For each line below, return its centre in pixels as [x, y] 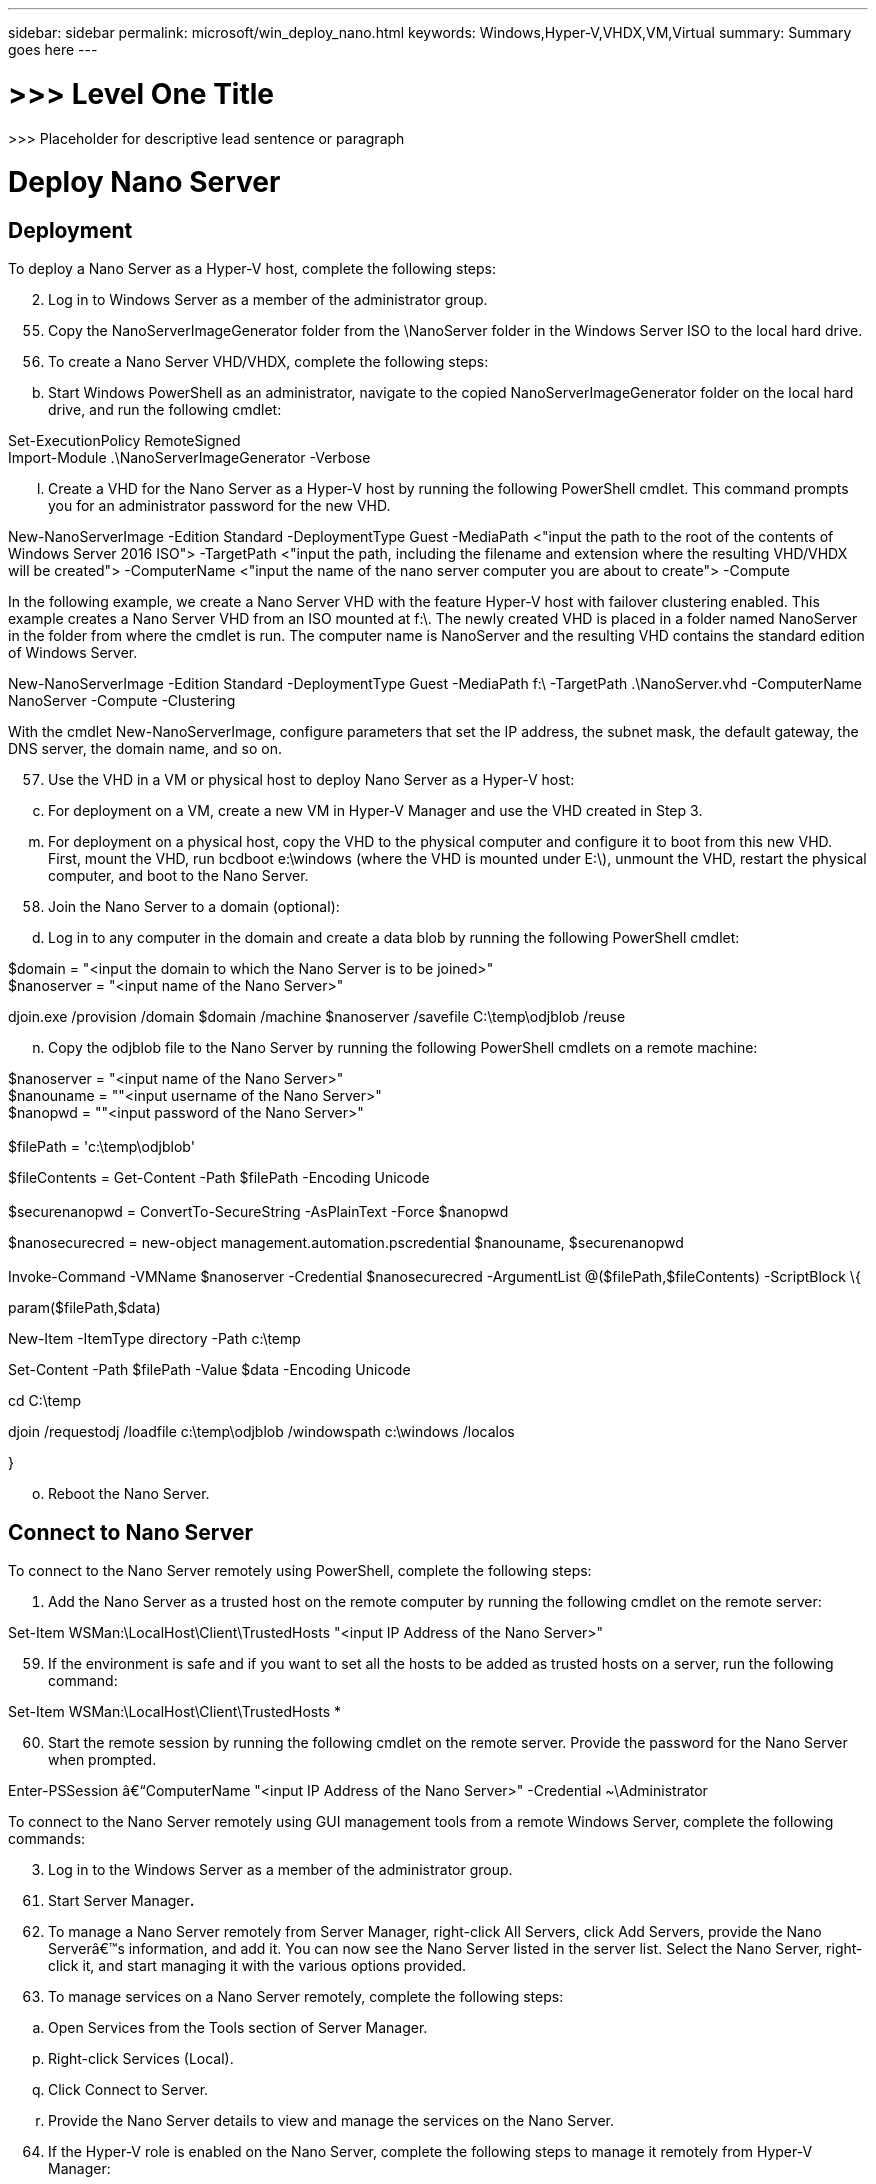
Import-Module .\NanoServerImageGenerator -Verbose [189, 458]
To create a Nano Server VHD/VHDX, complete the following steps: [268, 362]
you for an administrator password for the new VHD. [219, 506]
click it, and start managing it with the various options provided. [257, 1966]
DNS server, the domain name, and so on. [145, 749]
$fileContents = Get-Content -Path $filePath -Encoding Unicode [219, 1178]
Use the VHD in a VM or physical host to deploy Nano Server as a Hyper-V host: [311, 780]
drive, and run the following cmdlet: [165, 410]
